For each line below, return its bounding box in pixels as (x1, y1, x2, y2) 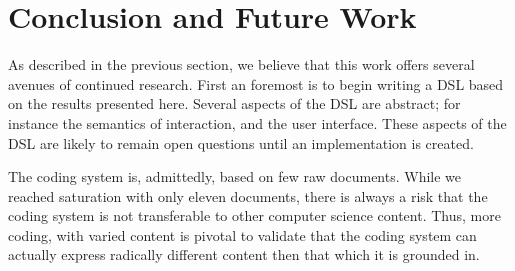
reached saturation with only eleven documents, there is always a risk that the (8, 185, 488, 206)
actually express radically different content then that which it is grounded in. (8, 244, 480, 265)
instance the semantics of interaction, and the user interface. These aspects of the (8, 112, 507, 133)
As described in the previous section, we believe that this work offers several (8, 54, 475, 75)
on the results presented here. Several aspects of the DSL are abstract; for (8, 93, 461, 114)
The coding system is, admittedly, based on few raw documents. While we (8, 166, 462, 187)
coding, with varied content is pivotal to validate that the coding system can (8, 224, 477, 245)
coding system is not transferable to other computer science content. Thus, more (8, 205, 501, 226)
